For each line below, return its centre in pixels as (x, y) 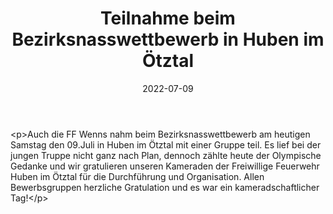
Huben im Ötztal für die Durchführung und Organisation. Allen (137, 176)
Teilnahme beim (168, 18)
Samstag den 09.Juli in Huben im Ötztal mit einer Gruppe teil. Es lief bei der (166, 144)
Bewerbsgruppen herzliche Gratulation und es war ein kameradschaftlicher (165, 187)
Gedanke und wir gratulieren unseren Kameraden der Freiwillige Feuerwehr (165, 166)
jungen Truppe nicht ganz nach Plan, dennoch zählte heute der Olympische (166, 155)
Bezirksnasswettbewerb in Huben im (168, 39)
